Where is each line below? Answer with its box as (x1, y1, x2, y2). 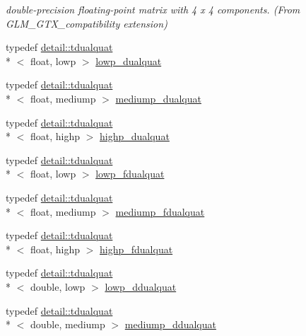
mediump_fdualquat (115, 204, 205, 219)
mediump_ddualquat (124, 317, 216, 332)
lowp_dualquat (95, 53, 162, 68)
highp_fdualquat (100, 241, 173, 256)
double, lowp (30, 279, 86, 294)
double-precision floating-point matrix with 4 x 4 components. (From (6, 2, 300, 16)
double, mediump (30, 317, 105, 332)
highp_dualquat (100, 129, 170, 144)
